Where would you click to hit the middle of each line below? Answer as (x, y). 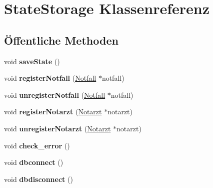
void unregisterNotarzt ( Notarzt (57, 128)
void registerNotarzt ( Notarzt (53, 112)
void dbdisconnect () (38, 179)
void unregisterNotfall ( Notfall (55, 95)
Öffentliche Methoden (61, 40)
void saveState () (32, 61)
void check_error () (37, 145)
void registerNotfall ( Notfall (50, 78)
